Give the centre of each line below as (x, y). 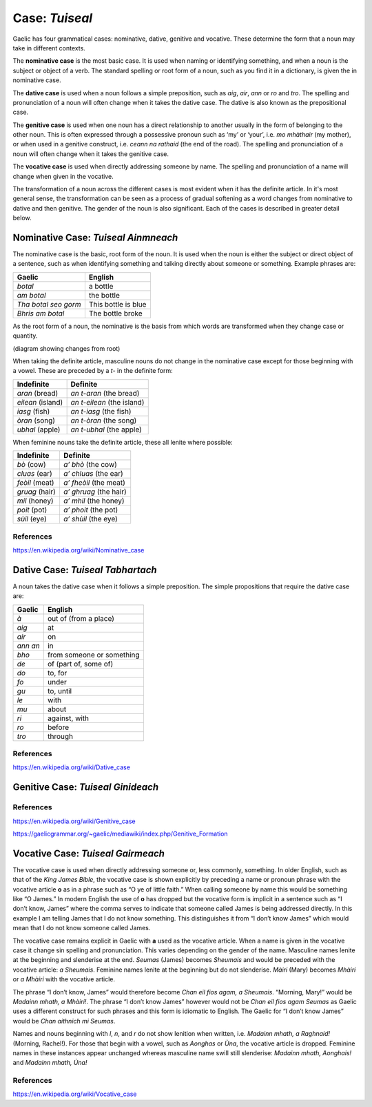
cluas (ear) (34, 474)
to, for (57, 673)
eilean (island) (40, 402)
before (58, 727)
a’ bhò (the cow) (90, 465)
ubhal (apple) (39, 430)
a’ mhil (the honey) (94, 501)
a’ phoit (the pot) (91, 510)
